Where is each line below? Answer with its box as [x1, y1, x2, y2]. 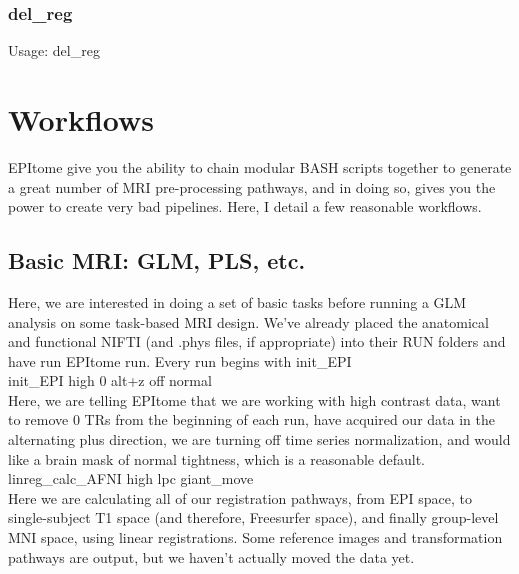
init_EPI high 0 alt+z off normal [8, 370, 212, 391]
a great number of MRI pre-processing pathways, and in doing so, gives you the [8, 176, 496, 197]
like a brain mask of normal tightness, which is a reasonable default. [8, 448, 426, 469]
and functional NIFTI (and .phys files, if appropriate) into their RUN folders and [8, 331, 506, 352]
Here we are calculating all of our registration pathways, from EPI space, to [8, 487, 473, 508]
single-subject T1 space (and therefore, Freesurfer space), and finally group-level [8, 507, 499, 528]
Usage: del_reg [8, 40, 100, 61]
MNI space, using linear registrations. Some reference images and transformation [8, 527, 503, 548]
